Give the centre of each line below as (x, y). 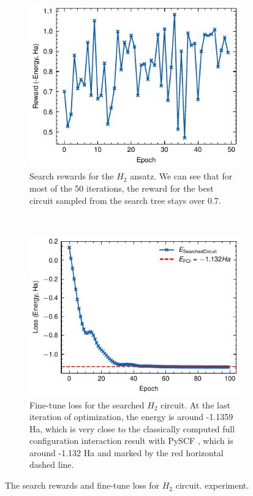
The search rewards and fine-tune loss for (82, 485)
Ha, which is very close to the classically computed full (132, 428)
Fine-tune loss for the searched (87, 404)
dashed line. (52, 464)
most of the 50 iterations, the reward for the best (122, 188)
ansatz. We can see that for (181, 176)
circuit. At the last (195, 404)
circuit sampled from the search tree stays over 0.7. (125, 200)
